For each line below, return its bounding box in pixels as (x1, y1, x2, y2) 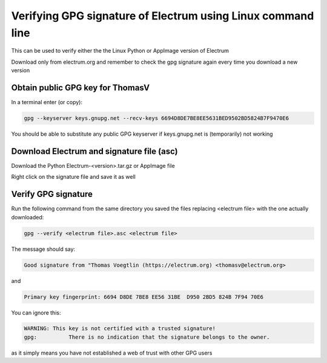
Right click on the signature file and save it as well (11, 173, 136, 181)
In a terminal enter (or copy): (11, 99, 83, 106)
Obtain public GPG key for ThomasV (11, 82, 150, 93)
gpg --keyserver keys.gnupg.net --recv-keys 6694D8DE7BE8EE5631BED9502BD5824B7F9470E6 (24, 115, 289, 122)
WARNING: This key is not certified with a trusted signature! (24, 325, 216, 332)
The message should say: (11, 245, 76, 253)
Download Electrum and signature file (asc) (11, 146, 178, 156)
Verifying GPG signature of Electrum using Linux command (11, 9, 314, 22)
